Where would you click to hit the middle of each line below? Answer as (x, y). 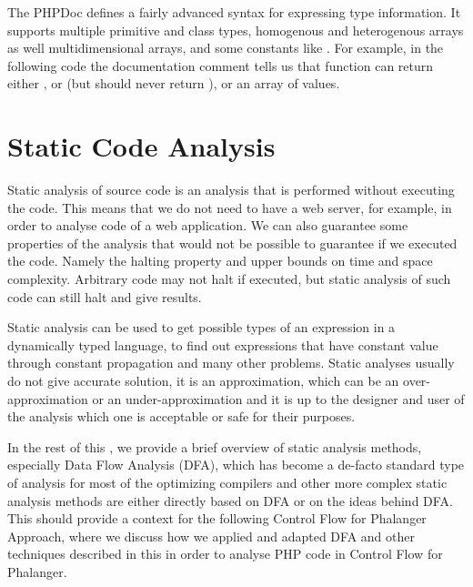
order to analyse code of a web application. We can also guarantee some (208, 225)
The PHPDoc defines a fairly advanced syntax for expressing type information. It (234, 12)
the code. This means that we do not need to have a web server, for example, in (230, 207)
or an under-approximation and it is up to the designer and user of (278, 398)
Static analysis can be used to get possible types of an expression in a (201, 327)
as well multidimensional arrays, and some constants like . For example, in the (226, 48)
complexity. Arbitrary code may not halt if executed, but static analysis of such (229, 279)
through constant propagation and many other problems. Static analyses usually (231, 363)
